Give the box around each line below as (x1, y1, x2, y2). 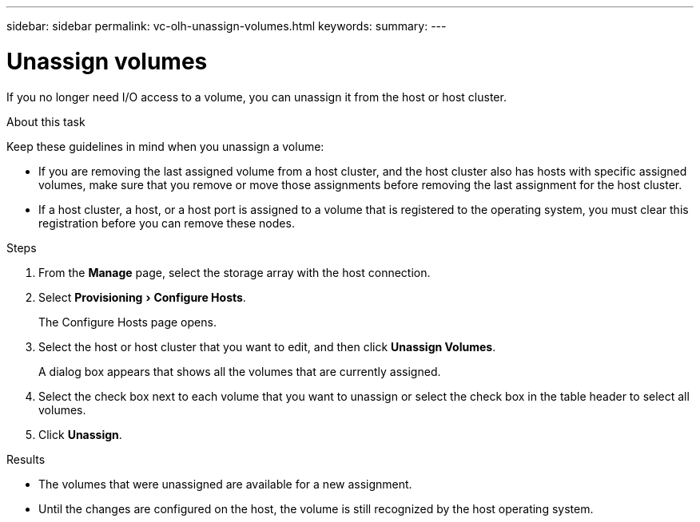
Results (6, 452, 46, 466)
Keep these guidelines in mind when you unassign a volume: (6, 139, 324, 153)
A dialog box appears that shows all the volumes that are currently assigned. (38, 364, 441, 378)
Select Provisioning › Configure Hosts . (38, 290, 246, 304)
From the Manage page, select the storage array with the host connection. (38, 265, 431, 279)
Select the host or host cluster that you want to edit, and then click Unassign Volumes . (38, 339, 496, 354)
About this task (6, 114, 86, 129)
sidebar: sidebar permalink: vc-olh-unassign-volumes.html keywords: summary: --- (6, 19, 447, 33)
